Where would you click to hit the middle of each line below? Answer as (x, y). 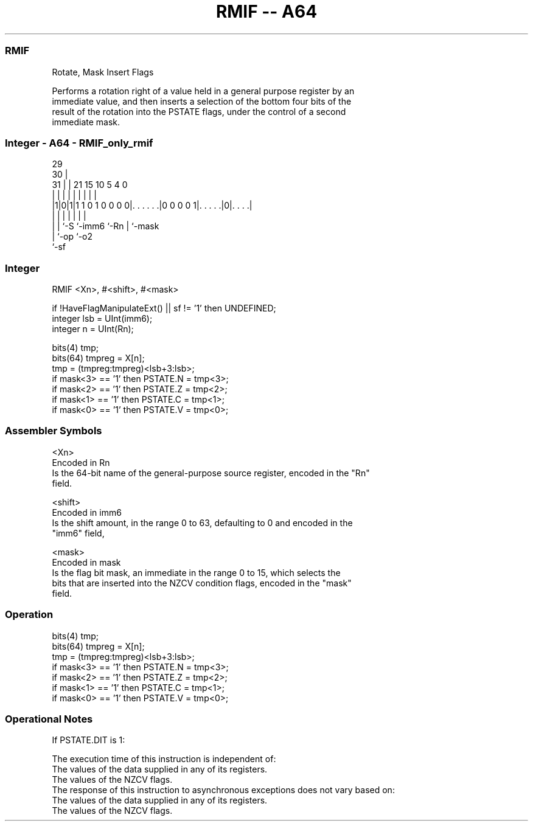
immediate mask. (86, 122)
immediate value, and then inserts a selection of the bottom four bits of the (202, 101)
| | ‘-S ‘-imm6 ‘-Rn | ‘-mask (106, 226)
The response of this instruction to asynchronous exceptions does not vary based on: (223, 790)
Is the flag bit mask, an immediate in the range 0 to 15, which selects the (196, 572)
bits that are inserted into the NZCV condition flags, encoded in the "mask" (202, 583)
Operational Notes (49, 719)
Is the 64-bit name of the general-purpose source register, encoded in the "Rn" (211, 473)
